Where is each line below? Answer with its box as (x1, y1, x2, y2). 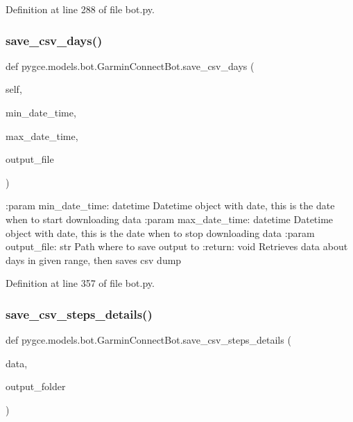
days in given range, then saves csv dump (6, 252, 182, 267)
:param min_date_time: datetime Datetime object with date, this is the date (6, 198, 335, 213)
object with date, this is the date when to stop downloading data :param (6, 225, 315, 240)
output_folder (6, 379, 66, 394)
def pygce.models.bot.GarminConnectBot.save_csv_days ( (6, 58, 255, 73)
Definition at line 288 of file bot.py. (6, 2, 155, 16)
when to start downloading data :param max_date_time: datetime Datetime (6, 211, 334, 226)
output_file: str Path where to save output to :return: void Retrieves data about (6, 239, 348, 254)
